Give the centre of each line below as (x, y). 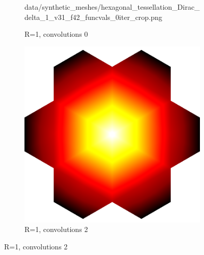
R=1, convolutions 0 (56, 34)
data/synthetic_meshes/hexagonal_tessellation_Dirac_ (112, 7)
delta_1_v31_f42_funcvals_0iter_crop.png (94, 17)
